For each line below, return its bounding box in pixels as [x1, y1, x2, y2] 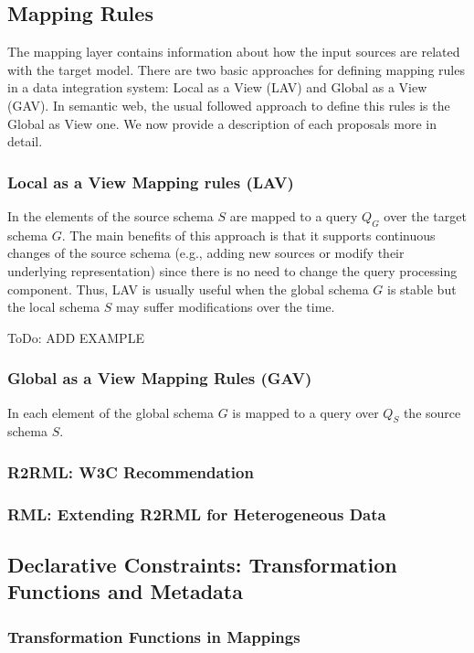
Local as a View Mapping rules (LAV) [7, 170, 294, 193]
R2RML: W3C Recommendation [7, 460, 254, 483]
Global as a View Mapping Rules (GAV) [7, 367, 312, 390]
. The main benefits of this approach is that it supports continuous [61, 225, 436, 244]
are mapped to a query [229, 206, 358, 225]
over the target [384, 206, 467, 225]
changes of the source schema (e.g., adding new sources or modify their [7, 243, 405, 262]
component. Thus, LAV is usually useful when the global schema [7, 279, 369, 298]
